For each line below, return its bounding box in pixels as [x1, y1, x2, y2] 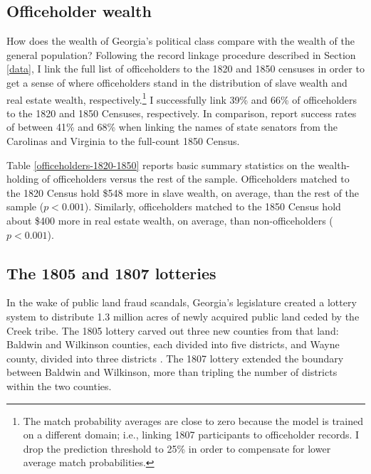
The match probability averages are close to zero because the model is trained [23, 413, 364, 428]
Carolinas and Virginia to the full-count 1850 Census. [6, 134, 240, 149]
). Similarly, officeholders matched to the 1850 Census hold [84, 199, 341, 214]
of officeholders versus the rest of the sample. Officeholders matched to [41, 171, 350, 186]
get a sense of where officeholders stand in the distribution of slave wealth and [6, 75, 348, 90]
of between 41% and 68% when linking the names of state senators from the [6, 119, 338, 134]
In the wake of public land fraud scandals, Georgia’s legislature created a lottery [6, 295, 357, 310]
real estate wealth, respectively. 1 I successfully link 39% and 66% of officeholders [6, 90, 357, 107]
